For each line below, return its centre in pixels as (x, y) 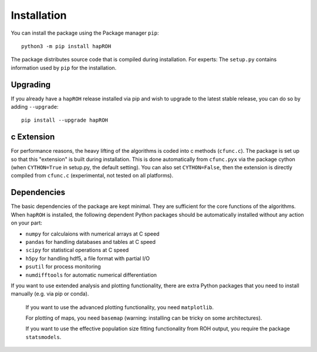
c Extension (33, 137)
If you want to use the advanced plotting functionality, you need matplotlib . (120, 307)
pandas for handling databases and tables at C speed (90, 242)
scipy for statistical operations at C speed (77, 250)
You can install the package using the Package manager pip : (85, 33)
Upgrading (31, 84)
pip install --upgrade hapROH (65, 120)
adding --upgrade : (35, 107)
